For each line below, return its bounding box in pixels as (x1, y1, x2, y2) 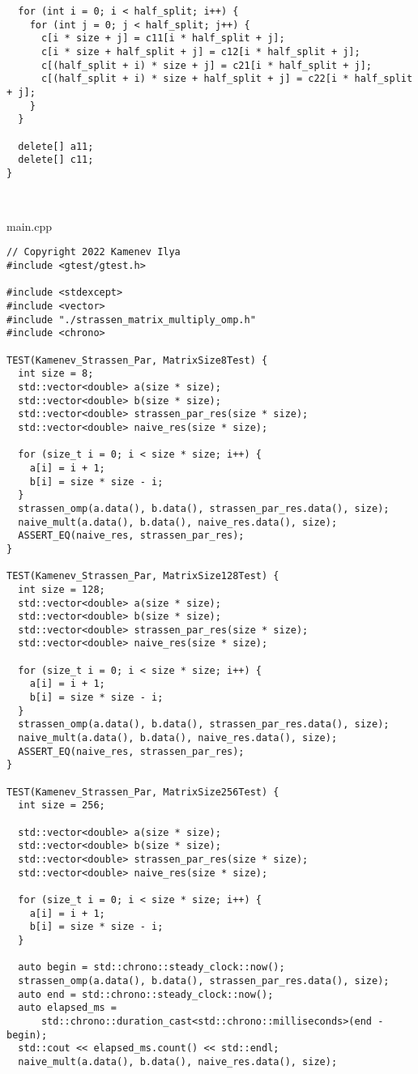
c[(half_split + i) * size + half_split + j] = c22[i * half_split (41, 73, 413, 85)
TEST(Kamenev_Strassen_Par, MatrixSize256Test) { (6, 786, 279, 798)
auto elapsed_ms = (18, 1002, 117, 1014)
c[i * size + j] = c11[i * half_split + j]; (41, 32, 285, 45)
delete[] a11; (18, 140, 94, 152)
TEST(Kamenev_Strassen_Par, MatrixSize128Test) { (6, 570, 279, 582)
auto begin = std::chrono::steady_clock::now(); (18, 961, 285, 974)
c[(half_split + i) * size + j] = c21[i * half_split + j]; (41, 59, 373, 71)
